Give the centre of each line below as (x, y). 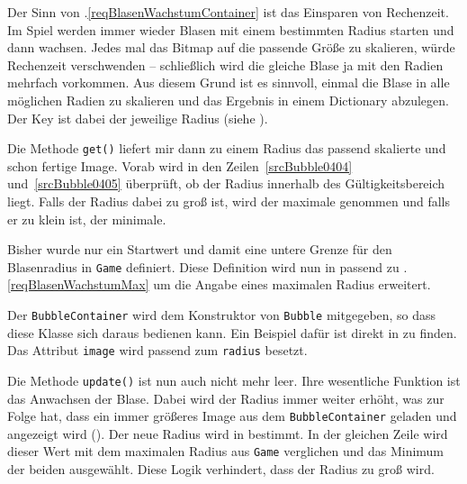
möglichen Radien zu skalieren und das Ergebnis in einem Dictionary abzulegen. (228, 100)
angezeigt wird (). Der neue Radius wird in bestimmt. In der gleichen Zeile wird (228, 433)
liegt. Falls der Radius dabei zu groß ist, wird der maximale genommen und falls (229, 201)
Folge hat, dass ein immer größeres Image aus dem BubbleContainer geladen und (232, 416)
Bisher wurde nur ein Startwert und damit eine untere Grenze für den (200, 249)
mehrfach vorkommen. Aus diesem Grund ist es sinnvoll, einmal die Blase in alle (229, 82)
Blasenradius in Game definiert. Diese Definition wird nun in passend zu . (207, 266)
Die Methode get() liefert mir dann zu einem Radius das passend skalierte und (227, 148)
